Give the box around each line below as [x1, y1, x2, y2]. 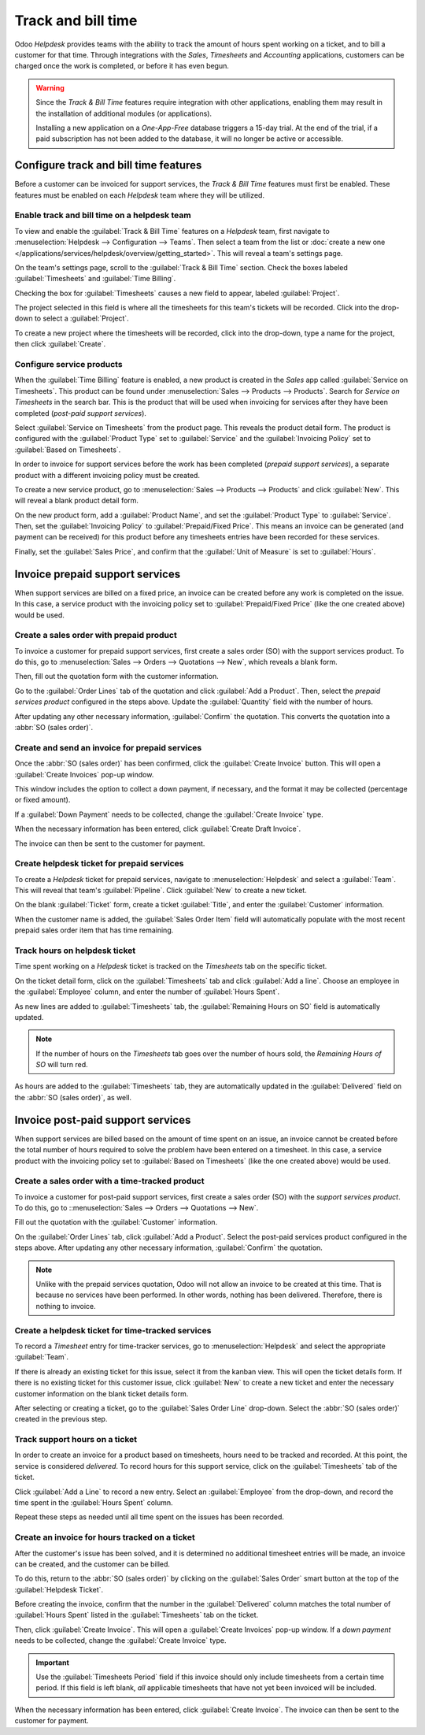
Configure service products [14, 359, 123, 369]
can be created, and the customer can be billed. [14, 1559, 171, 1569]
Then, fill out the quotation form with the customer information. [14, 672, 220, 681]
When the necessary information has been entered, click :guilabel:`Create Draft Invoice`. [14, 824, 301, 834]
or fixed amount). [14, 795, 71, 805]
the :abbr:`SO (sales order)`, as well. [14, 1092, 132, 1102]
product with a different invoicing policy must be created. [14, 470, 201, 480]
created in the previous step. [14, 1414, 108, 1424]
